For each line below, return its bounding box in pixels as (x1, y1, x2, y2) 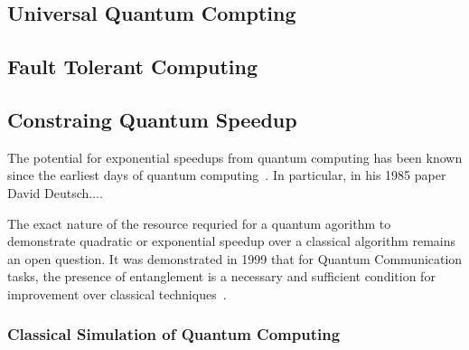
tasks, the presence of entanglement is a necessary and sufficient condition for (7, 267, 436, 286)
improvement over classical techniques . (7, 284, 227, 303)
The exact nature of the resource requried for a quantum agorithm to (7, 213, 391, 232)
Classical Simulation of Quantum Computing (7, 323, 341, 345)
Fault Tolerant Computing (7, 52, 258, 80)
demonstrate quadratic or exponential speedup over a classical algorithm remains (7, 232, 456, 251)
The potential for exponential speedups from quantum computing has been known (7, 147, 463, 166)
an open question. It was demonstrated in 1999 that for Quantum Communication (7, 249, 463, 268)
